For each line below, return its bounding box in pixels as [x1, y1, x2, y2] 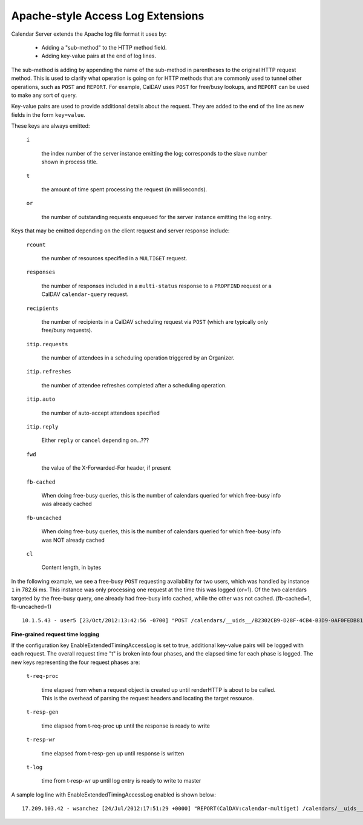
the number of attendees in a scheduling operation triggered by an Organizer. [41, 354, 235, 361]
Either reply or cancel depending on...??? [41, 436, 149, 444]
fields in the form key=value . [11, 111, 86, 118]
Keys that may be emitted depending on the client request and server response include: [11, 227, 230, 234]
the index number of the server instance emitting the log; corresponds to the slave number [41, 150, 267, 157]
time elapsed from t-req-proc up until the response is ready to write [41, 722, 211, 729]
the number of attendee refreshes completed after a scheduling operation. [41, 381, 227, 389]
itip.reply [26, 424, 59, 430]
